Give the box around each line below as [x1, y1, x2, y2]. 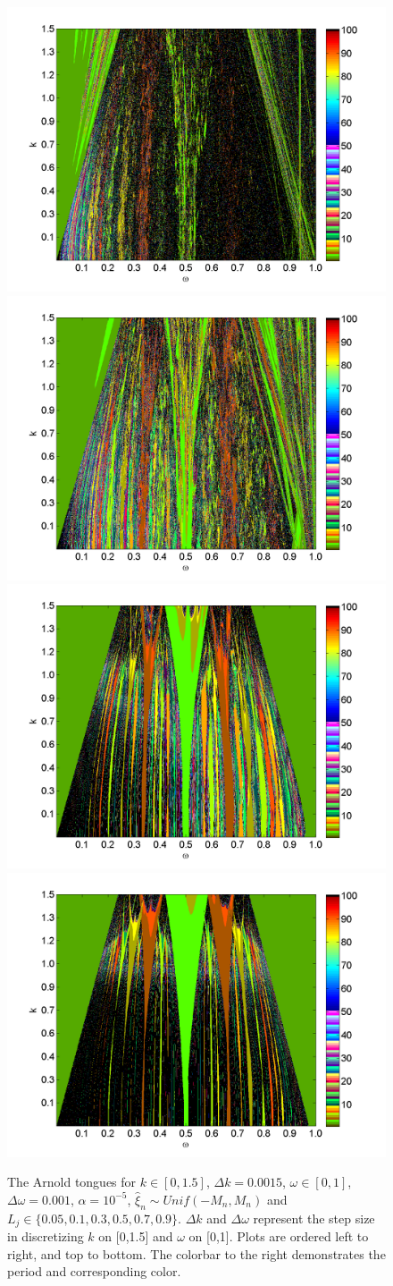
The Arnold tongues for [7, 1172, 137, 1191]
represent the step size [253, 1208, 375, 1227]
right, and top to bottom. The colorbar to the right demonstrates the [7, 1244, 386, 1263]
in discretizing [7, 1227, 84, 1246]
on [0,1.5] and [98, 1227, 173, 1246]
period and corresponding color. [7, 1262, 181, 1281]
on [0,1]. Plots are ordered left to [188, 1227, 369, 1246]
